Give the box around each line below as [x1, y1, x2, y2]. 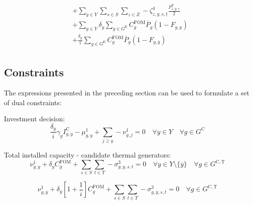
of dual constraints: [4, 97, 62, 107]
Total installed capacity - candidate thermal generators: [4, 150, 171, 160]
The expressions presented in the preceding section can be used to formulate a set [4, 88, 250, 98]
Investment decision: [4, 113, 65, 124]
